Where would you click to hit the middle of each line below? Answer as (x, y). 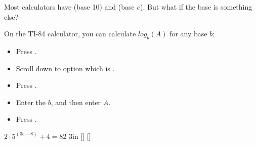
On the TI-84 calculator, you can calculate (70, 34)
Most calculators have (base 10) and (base (69, 7)
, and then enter (76, 102)
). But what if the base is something (196, 7)
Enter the (31, 102)
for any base (188, 34)
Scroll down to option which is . (65, 68)
